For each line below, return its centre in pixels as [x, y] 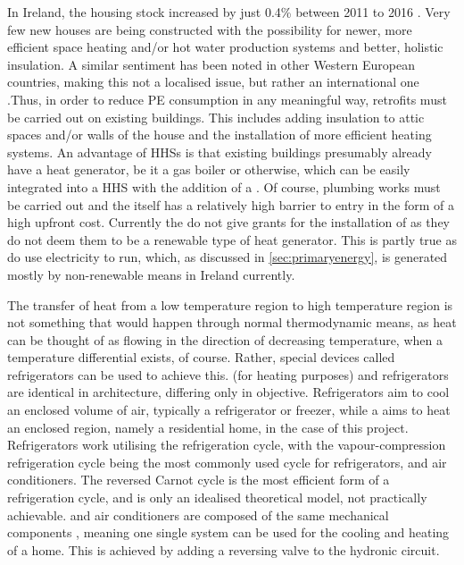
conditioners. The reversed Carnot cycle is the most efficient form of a [199, 480]
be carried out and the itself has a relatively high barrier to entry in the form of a [231, 204]
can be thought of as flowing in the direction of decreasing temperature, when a [225, 339]
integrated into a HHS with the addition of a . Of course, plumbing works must [224, 186]
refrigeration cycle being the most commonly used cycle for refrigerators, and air [227, 462]
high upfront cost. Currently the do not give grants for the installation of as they [228, 222]
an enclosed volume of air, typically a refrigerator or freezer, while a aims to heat [229, 410]
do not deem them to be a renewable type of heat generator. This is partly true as [232, 239]
